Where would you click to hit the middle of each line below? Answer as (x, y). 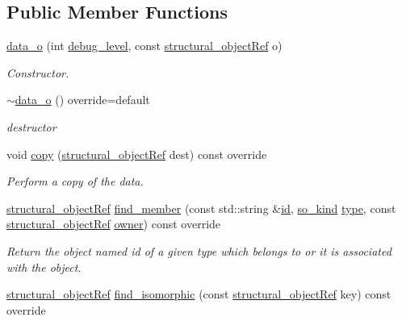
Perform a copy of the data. (75, 181)
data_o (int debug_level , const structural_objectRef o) (144, 46)
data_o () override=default (82, 100)
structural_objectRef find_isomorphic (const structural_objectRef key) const (199, 294)
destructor (31, 126)
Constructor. (38, 72)
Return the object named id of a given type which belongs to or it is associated (199, 250)
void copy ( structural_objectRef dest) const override (137, 154)
